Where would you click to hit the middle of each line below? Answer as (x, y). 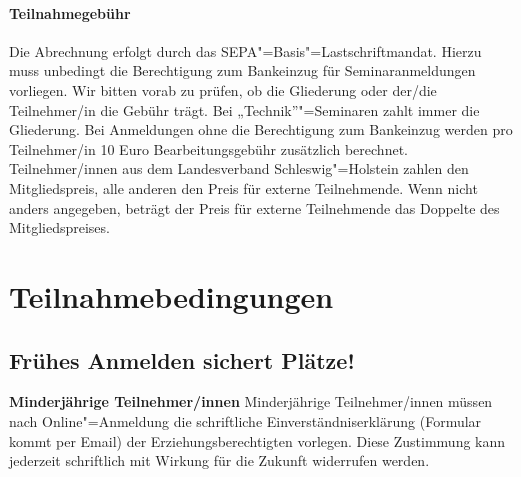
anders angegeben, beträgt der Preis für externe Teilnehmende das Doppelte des (254, 207)
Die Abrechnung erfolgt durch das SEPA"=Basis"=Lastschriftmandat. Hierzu (245, 50)
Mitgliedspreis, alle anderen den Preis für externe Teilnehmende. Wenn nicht (243, 187)
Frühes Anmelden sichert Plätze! (182, 359)
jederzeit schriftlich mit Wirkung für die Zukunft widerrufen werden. (219, 460)
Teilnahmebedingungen (171, 295)
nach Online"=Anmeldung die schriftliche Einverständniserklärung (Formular (245, 420)
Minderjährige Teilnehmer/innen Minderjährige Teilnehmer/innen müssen (251, 401)
